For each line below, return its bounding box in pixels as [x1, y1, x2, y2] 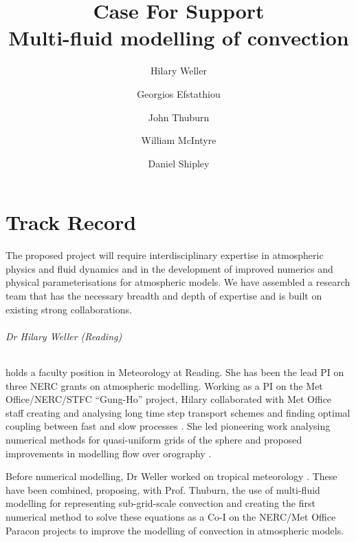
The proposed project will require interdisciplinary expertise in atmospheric [5, 248, 324, 262]
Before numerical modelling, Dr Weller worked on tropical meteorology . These [5, 469, 337, 483]
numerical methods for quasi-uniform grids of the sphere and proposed [5, 432, 302, 446]
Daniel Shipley [148, 156, 210, 170]
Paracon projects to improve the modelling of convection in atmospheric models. [5, 523, 344, 537]
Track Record [5, 208, 137, 236]
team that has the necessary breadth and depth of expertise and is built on [5, 289, 322, 302]
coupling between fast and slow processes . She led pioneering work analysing [5, 419, 331, 433]
